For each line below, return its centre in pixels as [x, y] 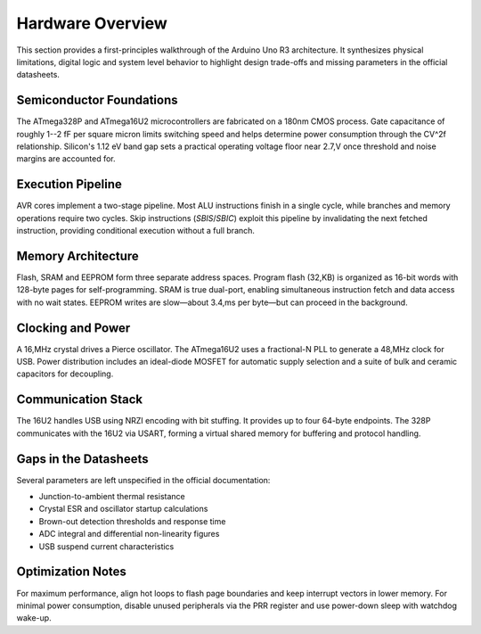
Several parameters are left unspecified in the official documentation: [143, 480]
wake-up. [34, 618]
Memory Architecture [78, 255]
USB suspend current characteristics [106, 546]
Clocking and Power [73, 328]
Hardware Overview [92, 23]
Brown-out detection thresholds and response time [132, 521]
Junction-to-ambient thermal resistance [112, 497]
